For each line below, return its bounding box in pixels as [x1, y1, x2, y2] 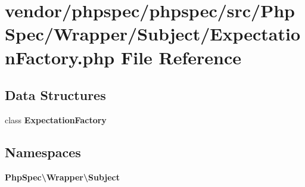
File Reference [120, 45, 242, 69]
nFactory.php [5, 45, 115, 69]
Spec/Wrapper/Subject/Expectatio [5, 21, 300, 46]
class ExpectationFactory [5, 113, 107, 126]
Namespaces [5, 142, 81, 161]
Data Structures [5, 86, 106, 104]
